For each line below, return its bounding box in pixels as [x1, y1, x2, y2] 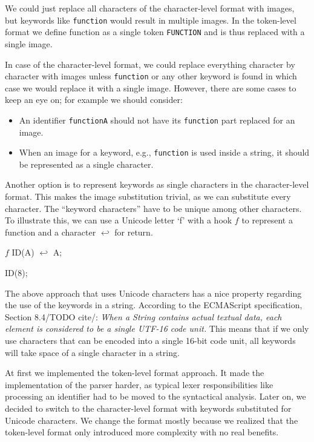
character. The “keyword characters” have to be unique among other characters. [5, 202, 302, 214]
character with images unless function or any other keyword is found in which [5, 70, 297, 82]
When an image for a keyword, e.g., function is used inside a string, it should [19, 146, 310, 159]
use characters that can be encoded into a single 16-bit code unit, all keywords [5, 334, 296, 346]
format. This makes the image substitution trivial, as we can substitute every [5, 190, 291, 203]
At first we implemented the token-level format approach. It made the [5, 366, 264, 379]
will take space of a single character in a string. [5, 346, 180, 358]
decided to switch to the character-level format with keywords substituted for [5, 401, 292, 414]
